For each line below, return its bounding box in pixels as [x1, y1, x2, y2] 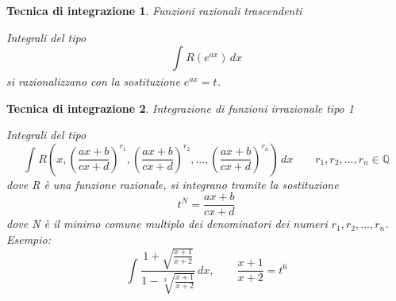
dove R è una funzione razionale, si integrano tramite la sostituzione [6, 176, 339, 192]
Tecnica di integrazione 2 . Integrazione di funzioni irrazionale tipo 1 [6, 99, 354, 116]
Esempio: [6, 231, 52, 248]
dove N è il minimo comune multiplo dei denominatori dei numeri [6, 215, 328, 232]
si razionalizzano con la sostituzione [6, 72, 180, 89]
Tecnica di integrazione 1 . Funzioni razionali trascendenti [6, 2, 302, 18]
